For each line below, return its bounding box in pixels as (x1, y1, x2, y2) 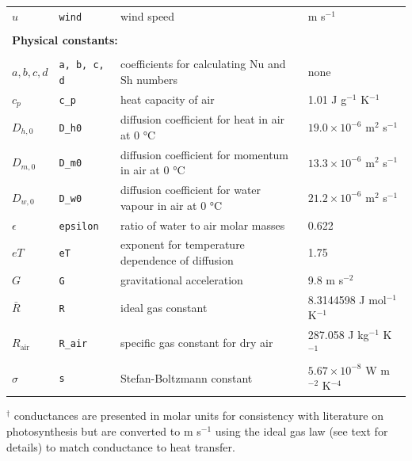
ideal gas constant (120, 299, 208, 315)
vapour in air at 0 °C (120, 196, 223, 213)
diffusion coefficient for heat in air (120, 111, 285, 128)
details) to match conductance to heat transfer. (6, 438, 235, 455)
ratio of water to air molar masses (120, 216, 285, 233)
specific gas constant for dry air (120, 334, 273, 351)
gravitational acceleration (120, 271, 243, 288)
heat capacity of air (120, 90, 215, 107)
